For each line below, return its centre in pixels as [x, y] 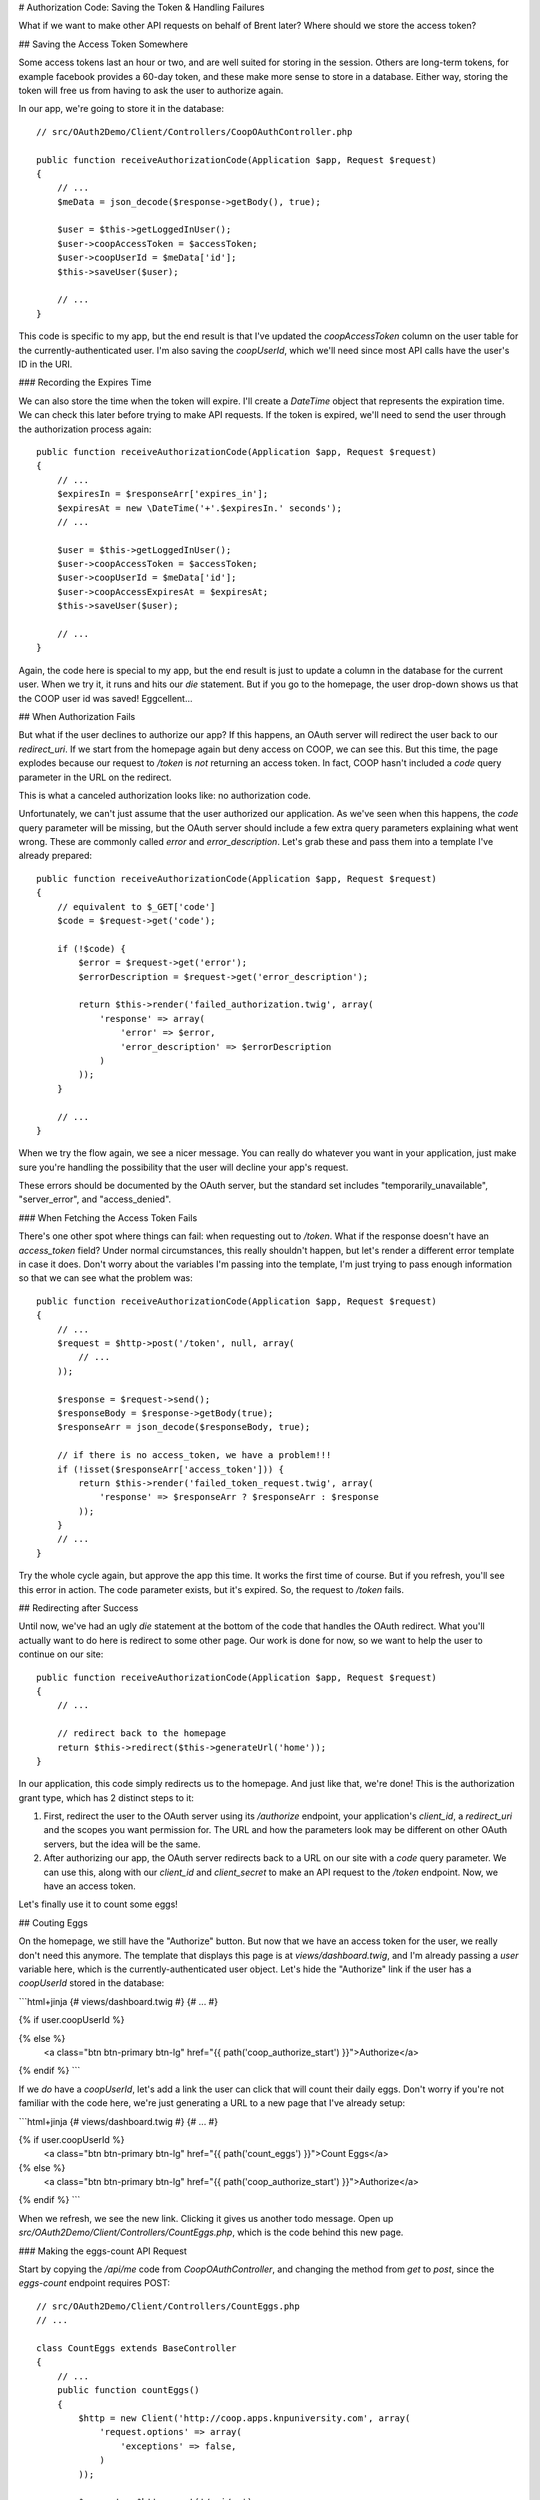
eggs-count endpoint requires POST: [94, 2283]
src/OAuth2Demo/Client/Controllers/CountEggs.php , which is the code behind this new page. [211, 2232]
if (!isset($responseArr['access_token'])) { [170, 1469]
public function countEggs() [128, 2390]
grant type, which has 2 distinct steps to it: [106, 1797]
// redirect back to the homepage [141, 1733]
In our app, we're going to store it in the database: [121, 109]
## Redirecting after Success [78, 1608]
